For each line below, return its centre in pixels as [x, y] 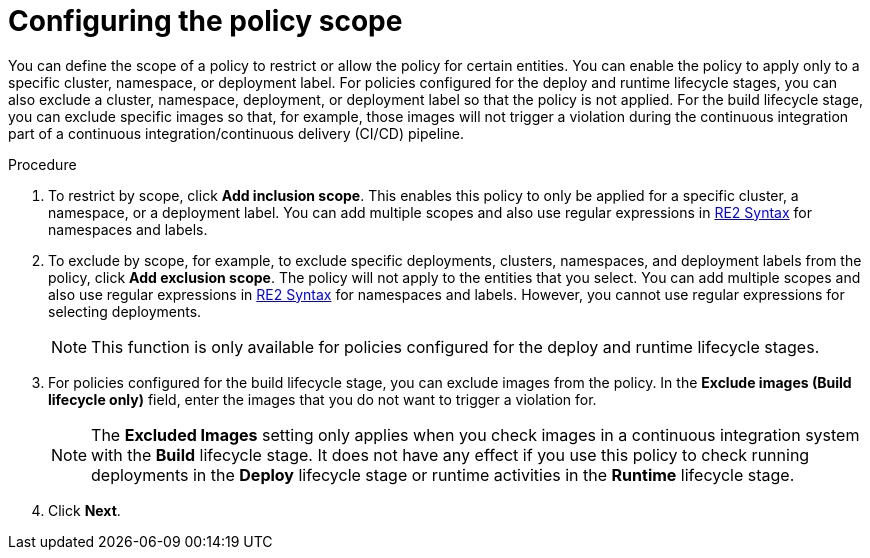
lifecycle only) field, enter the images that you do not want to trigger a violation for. [322, 399]
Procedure [42, 164]
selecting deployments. [125, 311]
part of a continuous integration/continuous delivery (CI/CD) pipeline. [236, 133]
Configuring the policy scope [205, 21]
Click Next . [84, 510]
